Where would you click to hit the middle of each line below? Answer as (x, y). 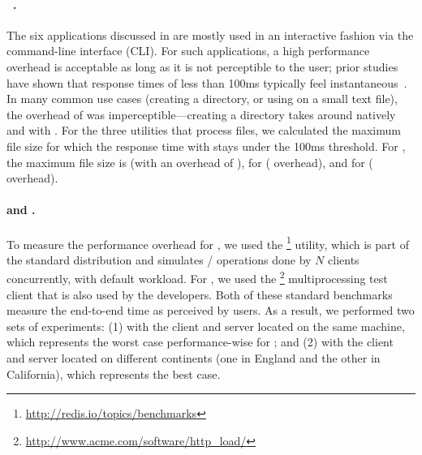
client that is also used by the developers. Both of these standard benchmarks (200, 294)
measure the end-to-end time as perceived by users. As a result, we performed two (211, 310)
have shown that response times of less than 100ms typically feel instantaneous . (207, 82)
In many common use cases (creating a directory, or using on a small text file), (202, 99)
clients (344, 259)
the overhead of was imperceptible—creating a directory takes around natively (201, 114)
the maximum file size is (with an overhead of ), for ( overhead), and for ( (190, 162)
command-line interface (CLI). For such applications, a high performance (188, 51)
